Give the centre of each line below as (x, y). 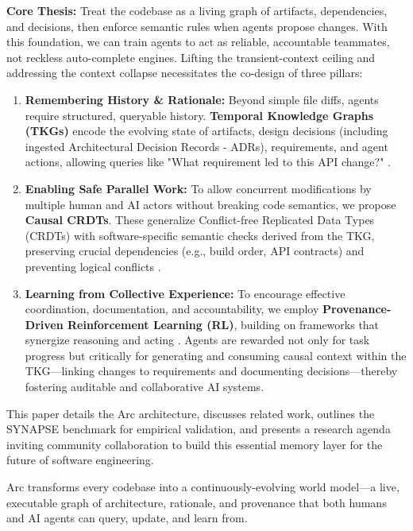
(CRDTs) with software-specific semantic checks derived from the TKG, (200, 235)
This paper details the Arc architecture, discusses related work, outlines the (191, 413)
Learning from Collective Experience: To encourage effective (185, 293)
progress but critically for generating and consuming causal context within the (216, 355)
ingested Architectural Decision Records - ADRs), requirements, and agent (206, 146)
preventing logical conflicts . (93, 266)
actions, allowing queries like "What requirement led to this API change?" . (208, 162)
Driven (44, 324)
